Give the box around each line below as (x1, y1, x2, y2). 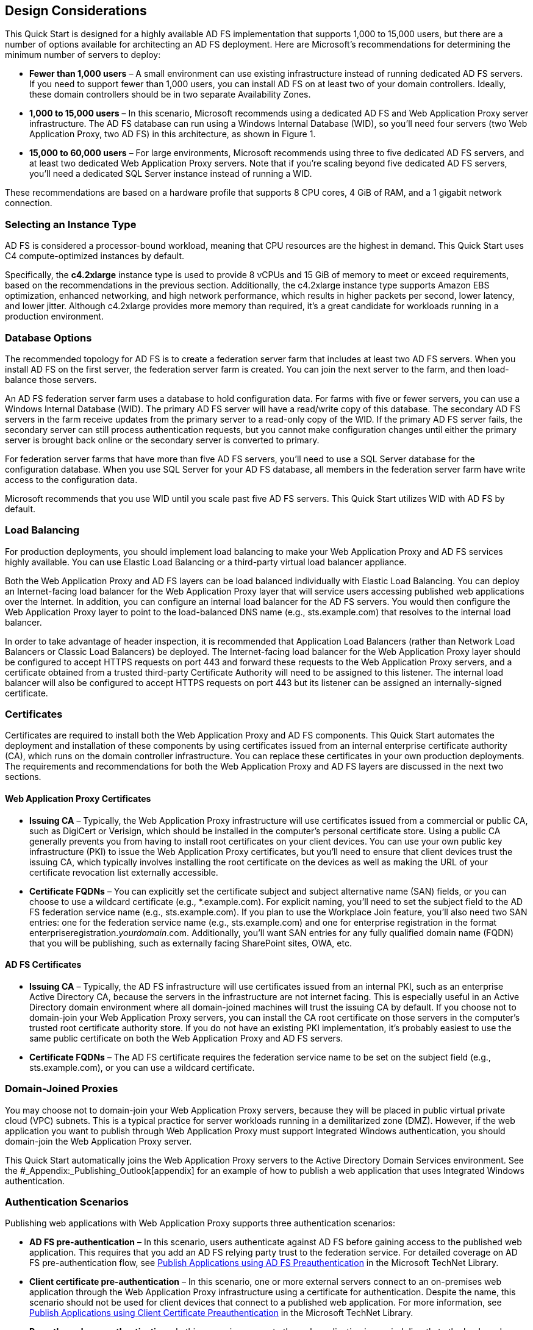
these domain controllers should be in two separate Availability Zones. (29, 89, 311, 100)
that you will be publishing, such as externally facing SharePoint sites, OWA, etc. (29, 937, 352, 948)
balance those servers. (5, 374, 97, 385)
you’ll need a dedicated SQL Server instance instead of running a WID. (29, 168, 312, 179)
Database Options (5, 331, 92, 344)
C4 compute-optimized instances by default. (5, 251, 185, 262)
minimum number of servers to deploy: (5, 49, 161, 60)
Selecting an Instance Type (5, 218, 137, 231)
